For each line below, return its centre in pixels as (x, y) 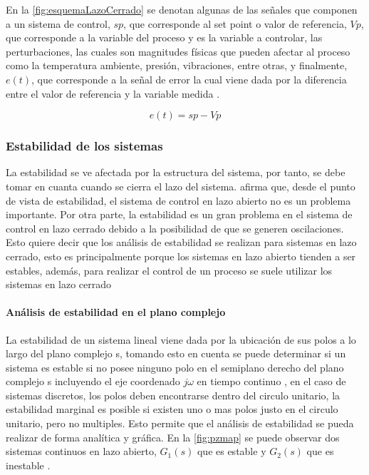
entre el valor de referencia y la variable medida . (113, 93)
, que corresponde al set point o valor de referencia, (235, 23)
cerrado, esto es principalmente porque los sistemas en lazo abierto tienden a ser (181, 256)
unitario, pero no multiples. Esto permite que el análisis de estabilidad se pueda (180, 423)
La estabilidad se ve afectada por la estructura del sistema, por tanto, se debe (176, 172)
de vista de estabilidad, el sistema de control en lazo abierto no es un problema (178, 200)
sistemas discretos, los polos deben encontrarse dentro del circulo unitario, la (173, 395)
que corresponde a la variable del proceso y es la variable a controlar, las (164, 37)
